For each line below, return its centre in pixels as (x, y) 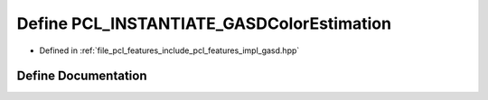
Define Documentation (82, 76)
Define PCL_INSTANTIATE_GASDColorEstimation (204, 23)
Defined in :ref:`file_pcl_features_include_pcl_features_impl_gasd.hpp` (169, 50)
